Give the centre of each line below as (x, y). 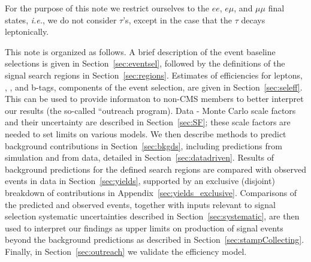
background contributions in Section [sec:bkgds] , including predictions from (144, 145)
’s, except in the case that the (177, 19)
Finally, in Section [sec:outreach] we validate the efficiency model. (126, 251)
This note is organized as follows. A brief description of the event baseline (140, 51)
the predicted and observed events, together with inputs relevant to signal (140, 204)
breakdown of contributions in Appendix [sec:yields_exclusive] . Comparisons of (151, 192)
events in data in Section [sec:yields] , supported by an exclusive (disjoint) (140, 181)
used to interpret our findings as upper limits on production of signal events (144, 228)
